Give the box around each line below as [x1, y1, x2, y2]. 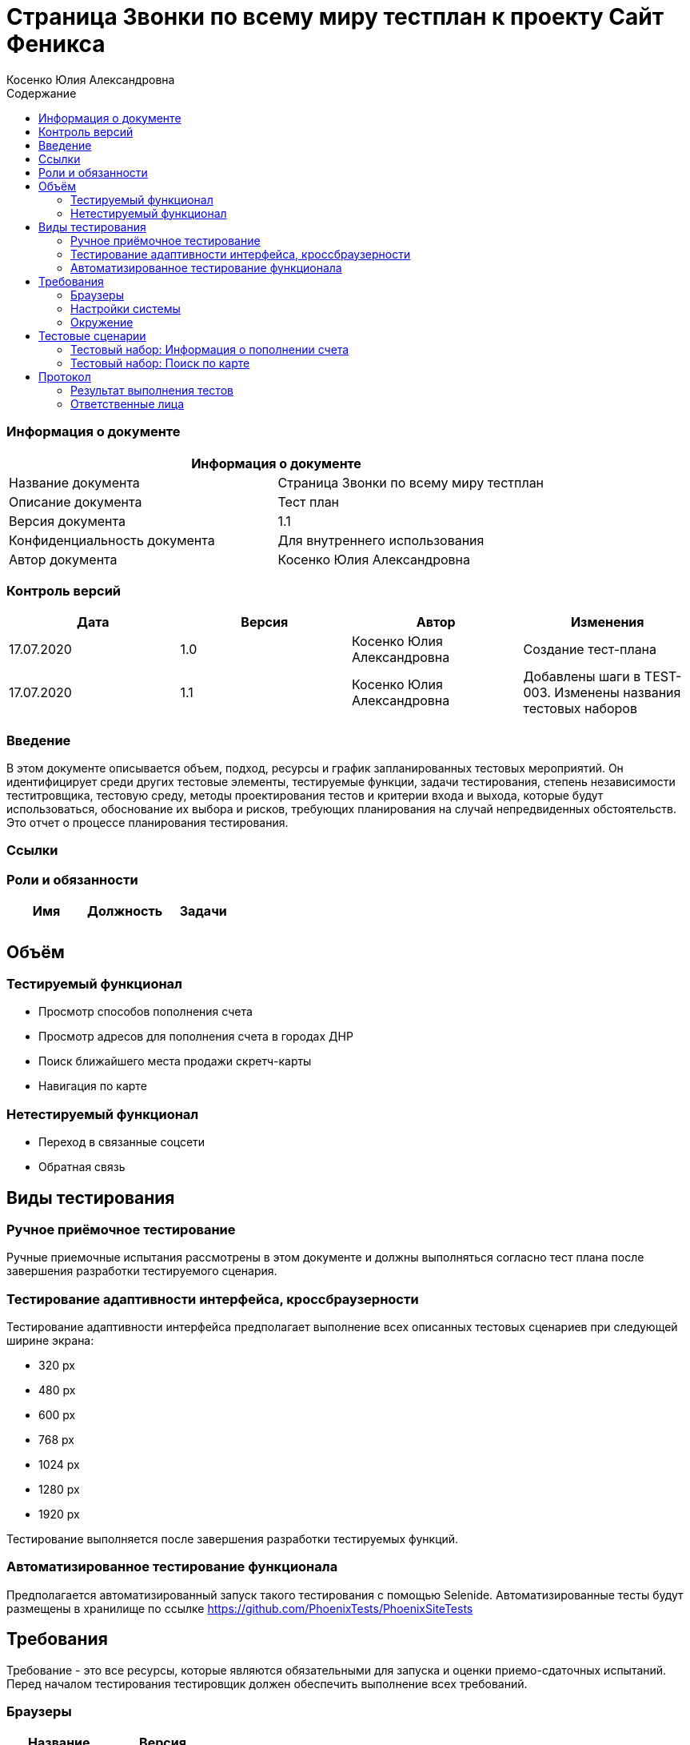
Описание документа [9, 493, 142, 510]
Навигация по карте [38, 1079, 147, 1093]
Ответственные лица [70, 396, 185, 411]
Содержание [6, 86, 77, 100]
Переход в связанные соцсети [38, 1135, 205, 1149]
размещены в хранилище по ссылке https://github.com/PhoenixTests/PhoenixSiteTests [6, 1601, 473, 1615]
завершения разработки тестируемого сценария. [6, 1264, 277, 1278]
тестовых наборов [523, 700, 637, 717]
